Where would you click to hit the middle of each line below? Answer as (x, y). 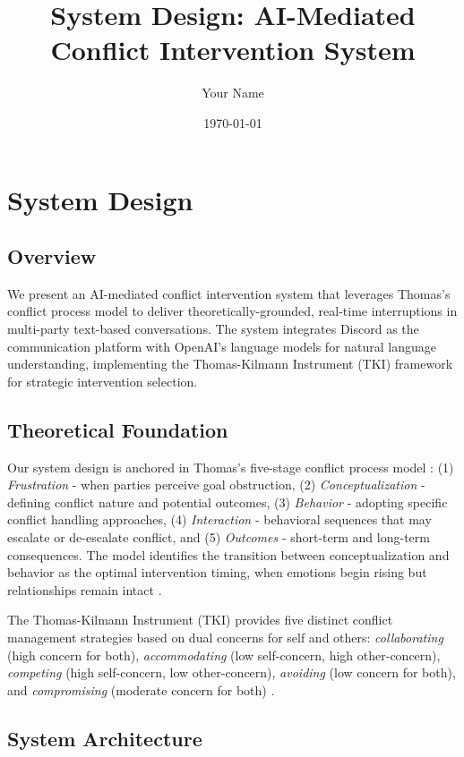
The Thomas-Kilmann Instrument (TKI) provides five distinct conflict (200, 620)
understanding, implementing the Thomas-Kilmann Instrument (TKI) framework (230, 364)
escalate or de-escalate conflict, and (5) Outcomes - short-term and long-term (219, 537)
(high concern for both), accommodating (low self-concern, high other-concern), (224, 655)
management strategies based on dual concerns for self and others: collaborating (225, 637)
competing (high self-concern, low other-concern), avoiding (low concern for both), (232, 672)
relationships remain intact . (85, 589)
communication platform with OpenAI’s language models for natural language (222, 346)
